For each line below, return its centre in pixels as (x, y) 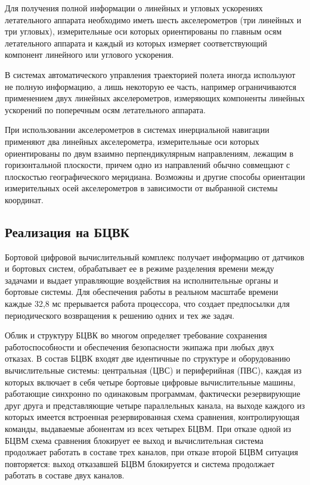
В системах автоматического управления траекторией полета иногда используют (150, 74)
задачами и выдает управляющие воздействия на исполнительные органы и (142, 280)
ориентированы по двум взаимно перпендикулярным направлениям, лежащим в (149, 153)
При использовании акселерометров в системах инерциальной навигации (137, 130)
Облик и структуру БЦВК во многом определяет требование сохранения (136, 335)
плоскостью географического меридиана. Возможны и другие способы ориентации (155, 176)
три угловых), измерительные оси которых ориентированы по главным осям (143, 31)
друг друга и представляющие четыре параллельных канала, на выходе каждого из (155, 405)
